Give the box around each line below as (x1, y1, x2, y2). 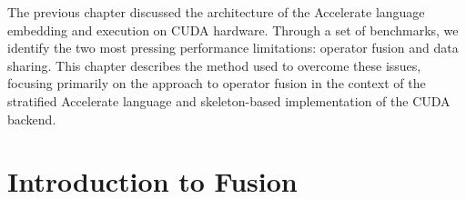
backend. (7, 109, 56, 128)
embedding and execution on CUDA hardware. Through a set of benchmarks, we (7, 20, 459, 39)
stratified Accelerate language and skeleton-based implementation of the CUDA (7, 91, 451, 110)
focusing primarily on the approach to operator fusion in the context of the (7, 74, 426, 93)
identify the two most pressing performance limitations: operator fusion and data (7, 38, 459, 57)
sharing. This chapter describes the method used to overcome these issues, (7, 55, 421, 75)
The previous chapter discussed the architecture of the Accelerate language (7, 3, 425, 21)
